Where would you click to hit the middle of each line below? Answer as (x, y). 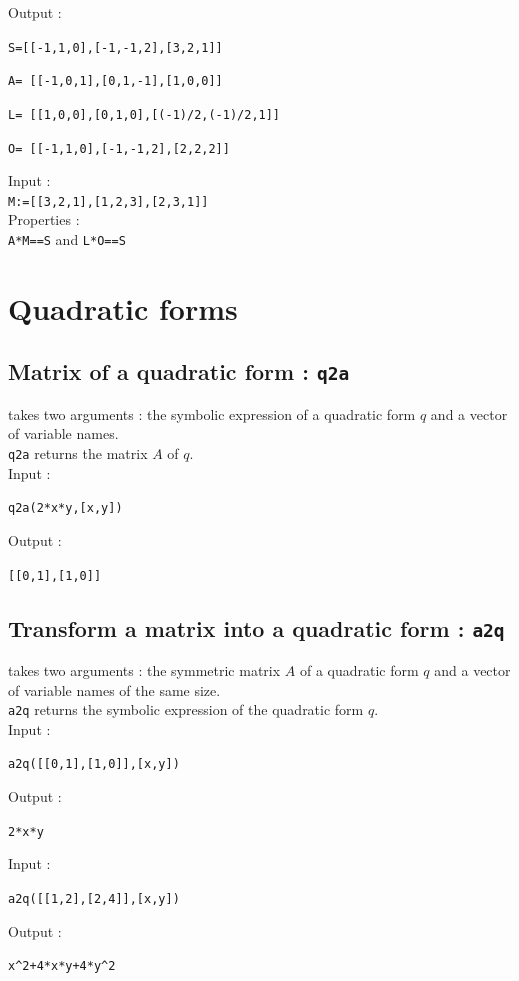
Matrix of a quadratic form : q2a (179, 371)
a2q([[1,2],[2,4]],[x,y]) (94, 898)
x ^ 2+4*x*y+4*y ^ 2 (62, 966)
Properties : (44, 219)
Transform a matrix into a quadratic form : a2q (256, 627)
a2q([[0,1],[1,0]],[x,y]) (94, 764)
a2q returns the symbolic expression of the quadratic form (186, 709)
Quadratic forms (123, 307)
